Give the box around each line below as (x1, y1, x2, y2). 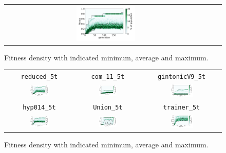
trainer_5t (163, 104, 200, 112)
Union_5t (93, 104, 123, 112)
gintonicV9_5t (157, 73, 205, 80)
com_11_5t (91, 73, 125, 80)
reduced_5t (21, 73, 58, 80)
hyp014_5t (23, 104, 56, 112)
